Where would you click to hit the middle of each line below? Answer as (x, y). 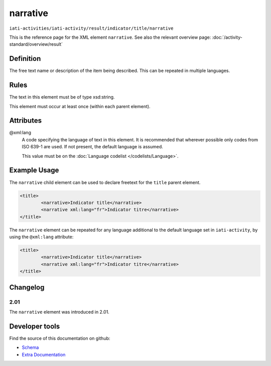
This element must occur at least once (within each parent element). (80, 106)
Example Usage (34, 170)
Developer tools (35, 326)
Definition (25, 59)
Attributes (26, 121)
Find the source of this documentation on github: (60, 338)
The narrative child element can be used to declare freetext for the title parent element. (105, 182)
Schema (30, 347)
